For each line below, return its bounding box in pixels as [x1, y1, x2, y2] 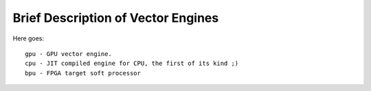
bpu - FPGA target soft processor [25, 69, 141, 77]
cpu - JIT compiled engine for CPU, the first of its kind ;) [25, 60, 239, 68]
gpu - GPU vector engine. [25, 50, 113, 57]
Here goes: [12, 34, 45, 42]
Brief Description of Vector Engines [12, 10, 219, 25]
